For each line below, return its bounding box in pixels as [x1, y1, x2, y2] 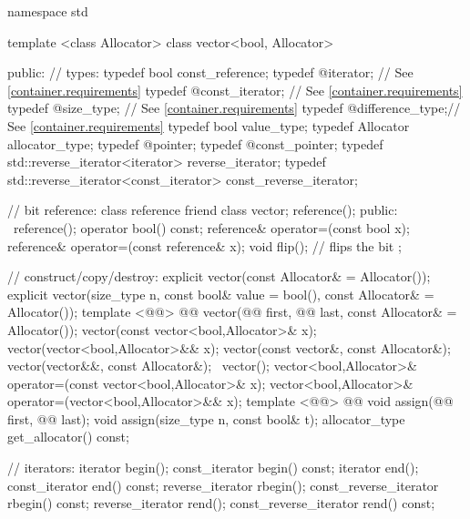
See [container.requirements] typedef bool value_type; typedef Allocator [7, 116, 410, 135]
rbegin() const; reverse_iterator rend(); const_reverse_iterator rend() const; [7, 494, 435, 513]
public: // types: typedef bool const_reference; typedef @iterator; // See [7, 63, 414, 82]
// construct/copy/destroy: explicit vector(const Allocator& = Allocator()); [7, 267, 431, 286]
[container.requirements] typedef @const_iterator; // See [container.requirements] [7, 80, 463, 99]
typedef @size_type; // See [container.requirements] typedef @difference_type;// [7, 98, 461, 117]
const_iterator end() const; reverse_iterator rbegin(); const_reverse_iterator [7, 475, 439, 494]
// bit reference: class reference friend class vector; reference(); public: [7, 200, 398, 219]
